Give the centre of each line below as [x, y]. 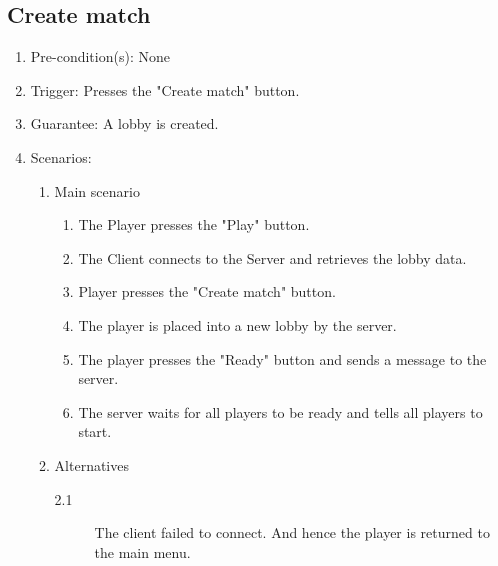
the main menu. [142, 551]
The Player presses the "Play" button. [194, 224]
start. [95, 431]
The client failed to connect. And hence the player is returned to [292, 532]
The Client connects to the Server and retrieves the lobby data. [272, 257]
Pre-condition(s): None [100, 56]
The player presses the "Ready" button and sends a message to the [282, 358]
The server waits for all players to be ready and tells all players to [280, 411]
